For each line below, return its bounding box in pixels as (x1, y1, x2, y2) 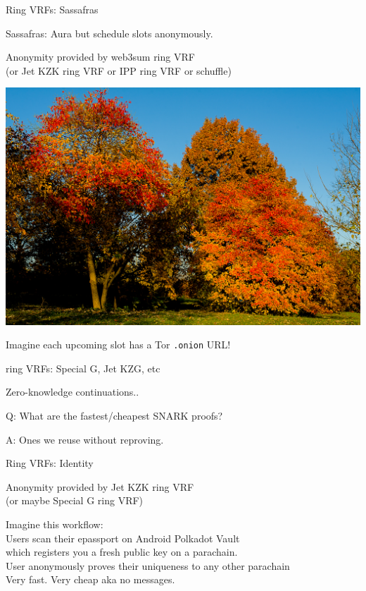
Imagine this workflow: (6, 516, 103, 531)
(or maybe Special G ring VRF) (6, 493, 144, 508)
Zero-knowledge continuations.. (6, 384, 139, 399)
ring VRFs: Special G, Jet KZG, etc (6, 360, 160, 375)
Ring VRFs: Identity (6, 456, 94, 470)
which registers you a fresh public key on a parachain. (6, 544, 238, 559)
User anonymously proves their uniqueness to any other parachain (6, 558, 290, 573)
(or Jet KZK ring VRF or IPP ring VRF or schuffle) (6, 63, 232, 78)
